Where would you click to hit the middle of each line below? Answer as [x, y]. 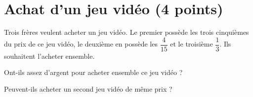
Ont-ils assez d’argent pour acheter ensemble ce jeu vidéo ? [93, 72]
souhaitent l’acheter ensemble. [49, 56]
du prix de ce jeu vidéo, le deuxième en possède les [81, 44]
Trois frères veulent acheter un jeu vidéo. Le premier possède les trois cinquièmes [126, 32]
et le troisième [191, 44]
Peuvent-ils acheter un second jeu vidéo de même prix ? [88, 88]
